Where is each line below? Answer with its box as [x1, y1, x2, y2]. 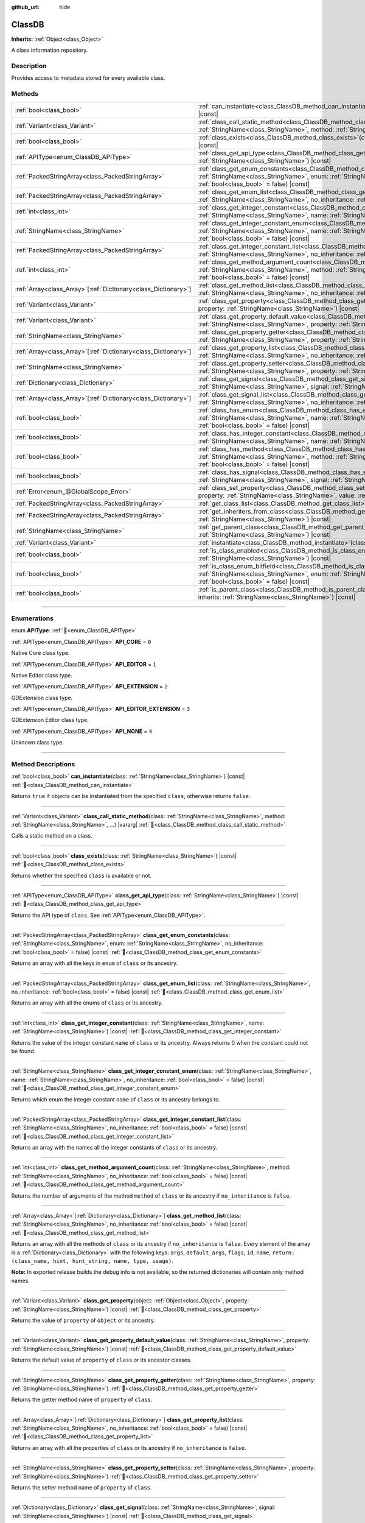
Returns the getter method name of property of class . [11, 1396, 153, 1404]
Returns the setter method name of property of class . [11, 1484, 152, 1491]
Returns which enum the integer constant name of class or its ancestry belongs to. [11, 1095, 220, 1103]
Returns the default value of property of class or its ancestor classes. [11, 1356, 192, 1364]
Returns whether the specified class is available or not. [11, 872, 152, 879]
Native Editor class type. [11, 671, 72, 679]
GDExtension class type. [11, 694, 73, 701]
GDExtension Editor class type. [11, 716, 89, 724]
